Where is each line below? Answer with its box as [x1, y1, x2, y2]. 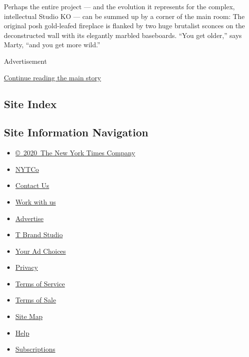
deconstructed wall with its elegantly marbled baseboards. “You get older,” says [4, 30, 242, 40]
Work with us [15, 196, 56, 207]
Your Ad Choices [15, 245, 66, 256]
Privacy [15, 262, 38, 272]
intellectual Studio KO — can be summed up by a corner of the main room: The [4, 11, 245, 21]
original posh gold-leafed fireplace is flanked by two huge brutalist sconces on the [4, 20, 245, 31]
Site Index [4, 96, 57, 111]
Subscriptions [15, 344, 55, 354]
